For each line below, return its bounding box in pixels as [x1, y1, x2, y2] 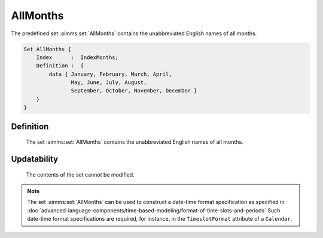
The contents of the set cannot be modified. [26, 171, 135, 178]
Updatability [11, 154, 59, 164]
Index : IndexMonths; [36, 54, 119, 61]
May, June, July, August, [71, 79, 147, 86]
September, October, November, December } [71, 87, 197, 94]
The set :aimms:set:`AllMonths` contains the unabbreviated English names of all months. [26, 138, 243, 146]
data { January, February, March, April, [48, 70, 172, 78]
